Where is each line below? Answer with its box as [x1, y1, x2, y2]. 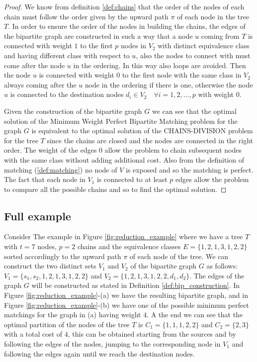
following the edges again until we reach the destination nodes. [4, 348, 195, 359]
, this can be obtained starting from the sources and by [68, 329, 236, 339]
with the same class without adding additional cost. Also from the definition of [4, 154, 245, 165]
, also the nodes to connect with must [136, 50, 251, 60]
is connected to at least [96, 174, 168, 184]
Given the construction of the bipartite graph [4, 105, 142, 116]
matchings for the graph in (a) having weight [4, 309, 141, 320]
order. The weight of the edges [4, 145, 97, 155]
